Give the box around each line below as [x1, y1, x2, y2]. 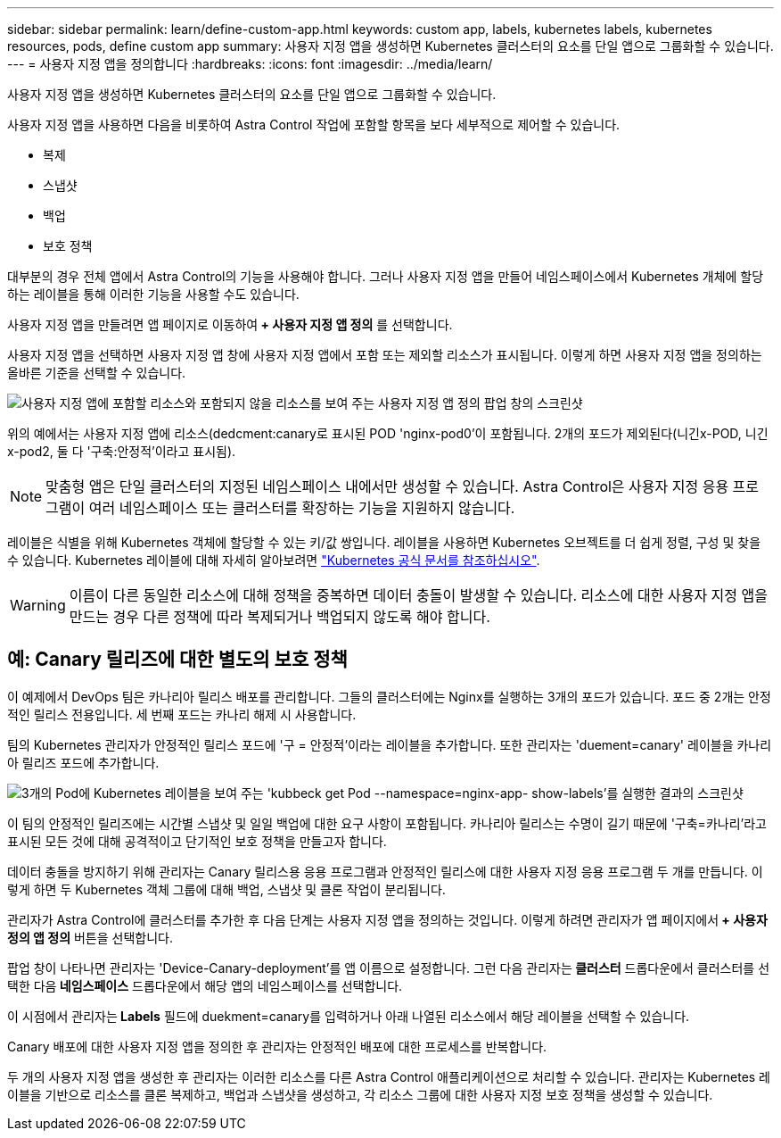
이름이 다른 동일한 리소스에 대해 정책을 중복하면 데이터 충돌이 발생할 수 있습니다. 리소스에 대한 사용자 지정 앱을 [69, 586, 768, 604]
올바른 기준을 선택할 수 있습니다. [7, 365, 186, 380]
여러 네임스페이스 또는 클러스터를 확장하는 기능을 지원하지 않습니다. [88, 499, 515, 517]
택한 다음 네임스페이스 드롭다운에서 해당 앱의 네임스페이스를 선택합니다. [7, 977, 403, 993]
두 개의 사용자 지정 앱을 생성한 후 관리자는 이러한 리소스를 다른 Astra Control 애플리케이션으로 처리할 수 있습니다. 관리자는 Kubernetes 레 [7, 1068, 771, 1084]
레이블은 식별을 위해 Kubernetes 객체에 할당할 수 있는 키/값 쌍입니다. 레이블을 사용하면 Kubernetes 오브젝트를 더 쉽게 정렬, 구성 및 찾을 [7, 535, 761, 550]
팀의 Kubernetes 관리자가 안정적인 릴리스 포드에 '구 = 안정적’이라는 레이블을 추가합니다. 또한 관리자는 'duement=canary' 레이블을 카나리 [7, 736, 772, 752]
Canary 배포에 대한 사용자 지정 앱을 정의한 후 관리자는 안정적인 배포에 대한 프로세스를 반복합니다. [7, 1038, 547, 1054]
